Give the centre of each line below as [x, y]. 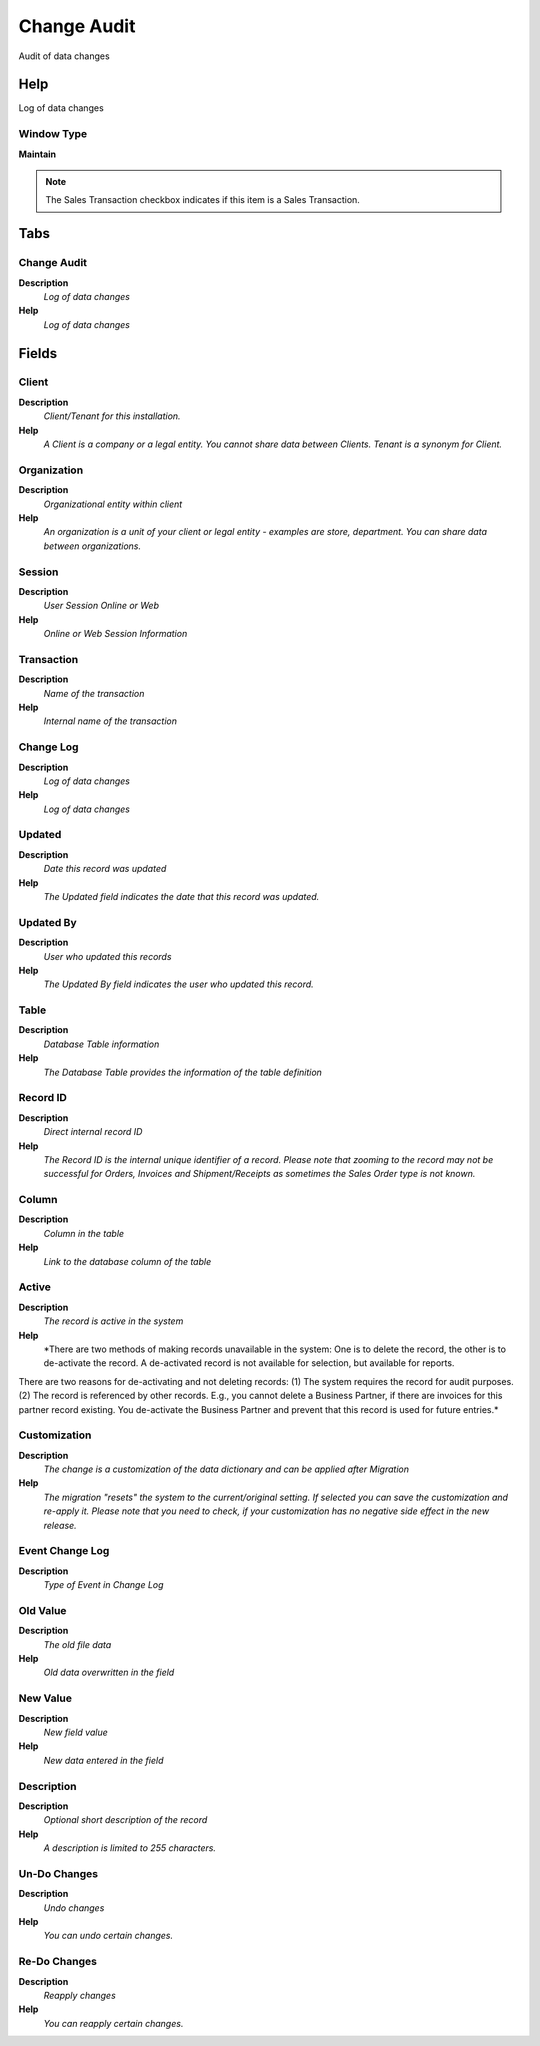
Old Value [42, 1610]
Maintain [37, 154]
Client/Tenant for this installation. [112, 416]
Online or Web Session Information [115, 634]
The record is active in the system [113, 1321]
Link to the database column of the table [127, 1261]
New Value [45, 1698]
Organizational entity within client [113, 504]
